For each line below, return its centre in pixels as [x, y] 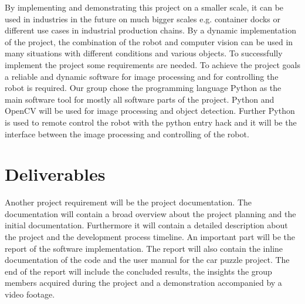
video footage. [30, 294]
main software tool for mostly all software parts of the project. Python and [140, 99]
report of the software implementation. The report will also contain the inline [144, 248]
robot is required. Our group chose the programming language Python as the [143, 88]
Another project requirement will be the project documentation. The [128, 202]
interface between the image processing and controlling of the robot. [127, 134]
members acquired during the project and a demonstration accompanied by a [143, 283]
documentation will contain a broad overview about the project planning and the [150, 213]
